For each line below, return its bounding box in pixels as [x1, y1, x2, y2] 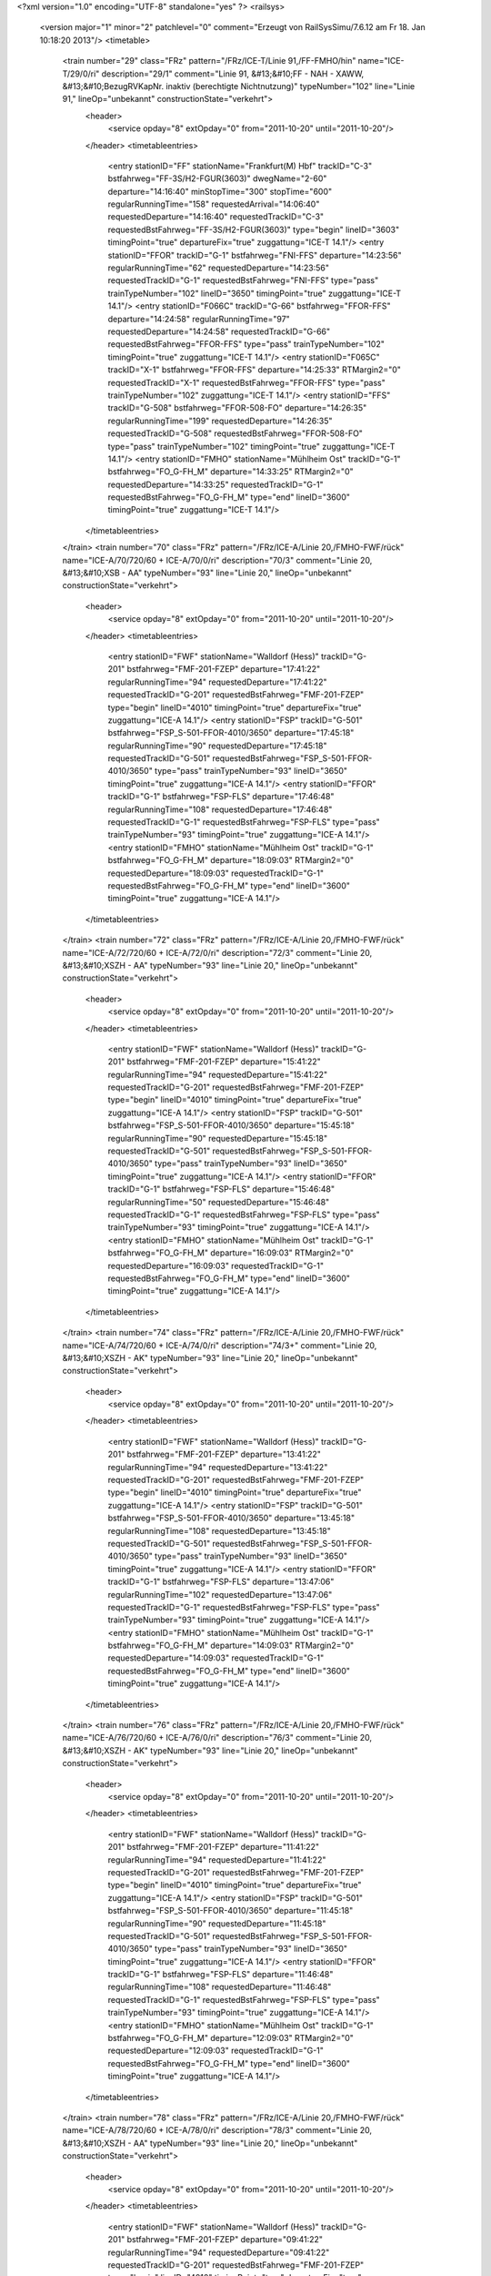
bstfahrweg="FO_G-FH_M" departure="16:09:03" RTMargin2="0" [107, 1247, 355, 1258]
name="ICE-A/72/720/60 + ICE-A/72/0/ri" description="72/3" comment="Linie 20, [62, 947, 373, 958]
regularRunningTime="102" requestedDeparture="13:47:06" [107, 1589, 333, 1600]
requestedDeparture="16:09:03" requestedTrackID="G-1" [107, 1260, 325, 1271]
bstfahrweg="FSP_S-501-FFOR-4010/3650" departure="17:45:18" [107, 727, 355, 738]
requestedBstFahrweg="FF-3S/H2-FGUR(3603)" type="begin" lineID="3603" [107, 224, 400, 235]
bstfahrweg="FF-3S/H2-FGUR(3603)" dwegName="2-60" [107, 173, 327, 184]
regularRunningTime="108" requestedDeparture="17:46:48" [107, 804, 333, 815]
